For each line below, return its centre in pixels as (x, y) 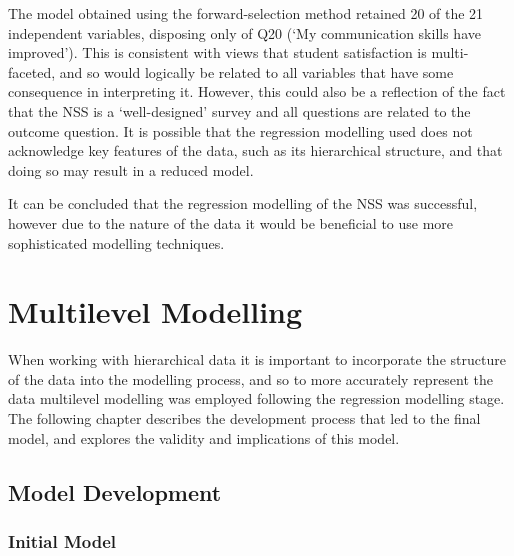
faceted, (32, 71)
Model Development (115, 491)
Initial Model (62, 540)
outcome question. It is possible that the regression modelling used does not (240, 130)
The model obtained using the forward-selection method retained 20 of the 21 (246, 13)
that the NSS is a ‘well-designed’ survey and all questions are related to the (239, 110)
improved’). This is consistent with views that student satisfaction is (217, 52)
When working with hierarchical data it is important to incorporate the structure (257, 359)
